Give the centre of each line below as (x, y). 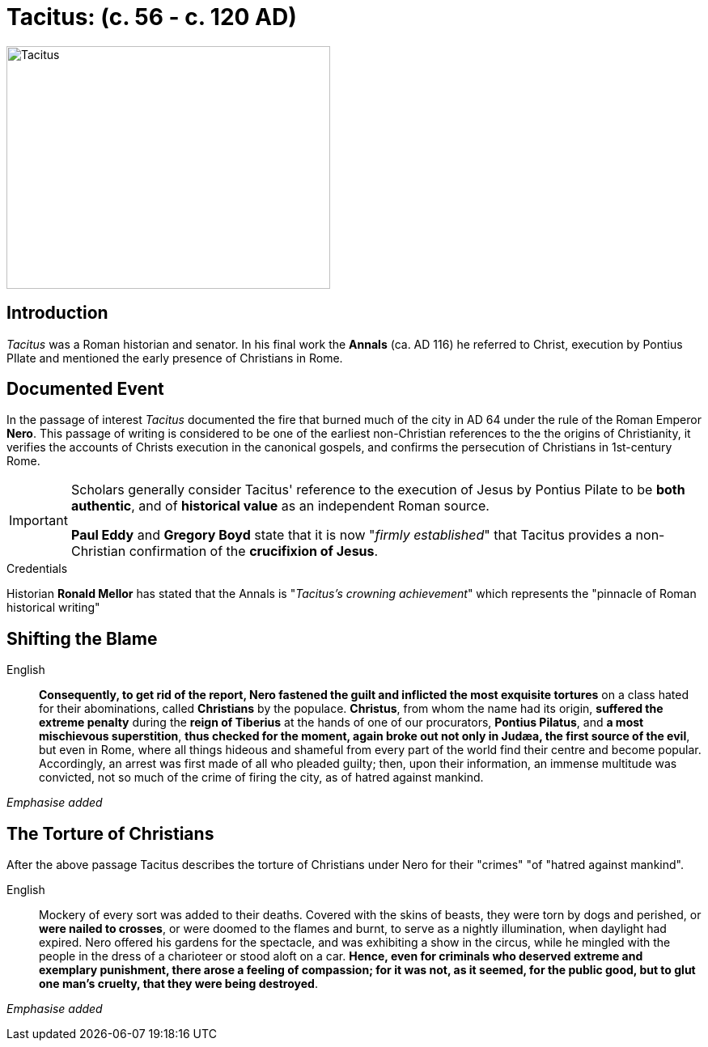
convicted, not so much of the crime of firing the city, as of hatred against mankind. (261, 778)
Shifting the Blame (82, 638)
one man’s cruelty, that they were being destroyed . (178, 984)
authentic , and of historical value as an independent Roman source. (280, 506)
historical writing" (53, 608)
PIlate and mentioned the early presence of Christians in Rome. (175, 358)
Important (38, 521)
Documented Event (85, 389)
